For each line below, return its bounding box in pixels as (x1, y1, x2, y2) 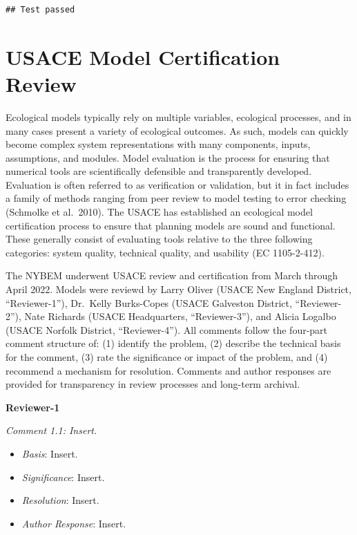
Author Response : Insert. (21, 516, 126, 530)
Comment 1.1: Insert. (6, 423, 97, 438)
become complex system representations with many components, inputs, (6, 137, 311, 151)
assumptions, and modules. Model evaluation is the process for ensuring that (6, 150, 330, 165)
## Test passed (6, 5, 75, 15)
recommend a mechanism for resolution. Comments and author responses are (6, 363, 331, 377)
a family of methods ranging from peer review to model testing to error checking (6, 191, 347, 205)
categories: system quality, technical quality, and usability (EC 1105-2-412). (6, 245, 325, 259)
